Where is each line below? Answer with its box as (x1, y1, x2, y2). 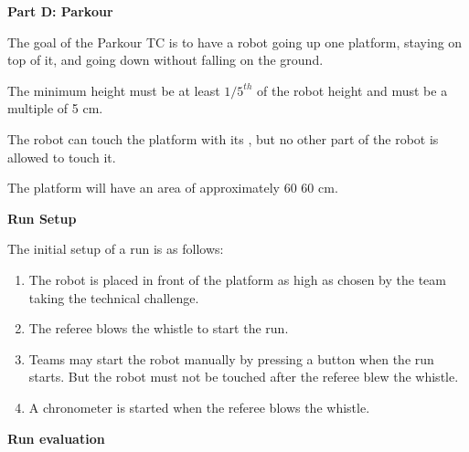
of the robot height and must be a (256, 80, 448, 100)
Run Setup (7, 208, 77, 227)
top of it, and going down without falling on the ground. (7, 50, 324, 69)
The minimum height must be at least (7, 80, 220, 100)
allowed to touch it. (7, 147, 116, 166)
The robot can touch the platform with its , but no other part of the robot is (7, 129, 439, 148)
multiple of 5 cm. (7, 99, 103, 118)
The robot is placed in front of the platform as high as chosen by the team (28, 269, 446, 289)
